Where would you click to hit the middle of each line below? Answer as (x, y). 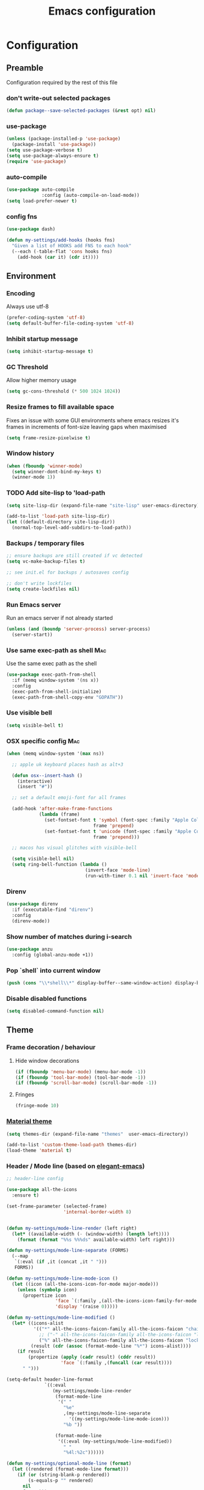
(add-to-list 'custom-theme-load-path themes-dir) (72, 1145)
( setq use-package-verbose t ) (45, 150)
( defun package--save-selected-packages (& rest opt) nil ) (81, 111)
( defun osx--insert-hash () (47, 775)
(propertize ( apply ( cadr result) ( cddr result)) (92, 1357)
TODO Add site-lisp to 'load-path (56, 493)
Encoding (21, 293)
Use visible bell (29, 713)
